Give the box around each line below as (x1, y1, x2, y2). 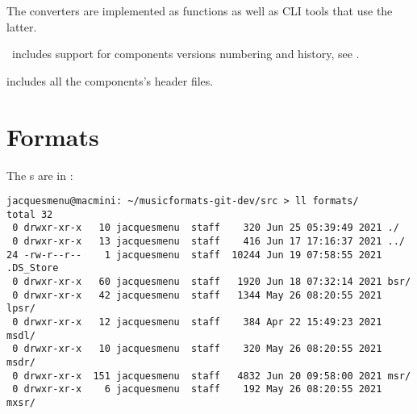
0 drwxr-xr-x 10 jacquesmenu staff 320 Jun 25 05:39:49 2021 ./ (12, 222, 399, 234)
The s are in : (6, 166, 73, 183)
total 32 (6, 208, 53, 220)
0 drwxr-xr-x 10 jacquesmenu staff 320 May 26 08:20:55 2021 (12, 343, 382, 355)
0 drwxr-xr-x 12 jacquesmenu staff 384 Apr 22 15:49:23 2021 (12, 316, 382, 328)
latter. (6, 18, 37, 35)
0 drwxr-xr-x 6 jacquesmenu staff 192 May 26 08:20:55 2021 (12, 383, 382, 395)
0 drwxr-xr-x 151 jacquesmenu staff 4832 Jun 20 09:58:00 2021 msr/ (12, 370, 411, 382)
